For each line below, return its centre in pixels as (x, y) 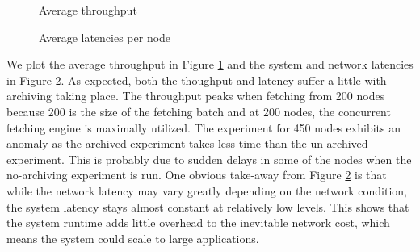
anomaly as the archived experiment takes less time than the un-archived (187, 143)
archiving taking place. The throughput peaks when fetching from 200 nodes (196, 96)
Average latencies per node (105, 37)
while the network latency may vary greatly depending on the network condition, (207, 190)
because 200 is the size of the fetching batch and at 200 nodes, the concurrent (199, 111)
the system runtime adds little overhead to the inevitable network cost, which (198, 223)
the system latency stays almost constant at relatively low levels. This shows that (208, 206)
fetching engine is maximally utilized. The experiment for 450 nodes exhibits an (204, 127)
